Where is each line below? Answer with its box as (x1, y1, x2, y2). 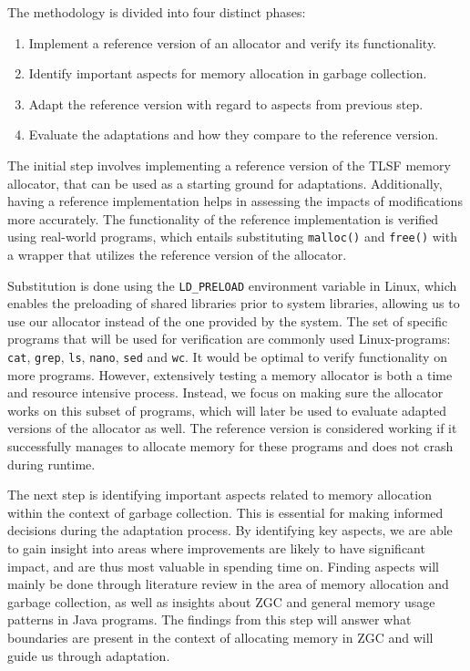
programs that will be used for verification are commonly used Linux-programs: (7, 329, 451, 348)
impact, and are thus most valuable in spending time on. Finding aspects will (7, 556, 439, 575)
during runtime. (7, 454, 96, 473)
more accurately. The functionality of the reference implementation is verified (7, 209, 439, 228)
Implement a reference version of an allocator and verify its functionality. (28, 33, 436, 52)
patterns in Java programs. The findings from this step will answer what (7, 610, 412, 629)
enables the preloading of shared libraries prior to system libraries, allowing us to (7, 294, 460, 313)
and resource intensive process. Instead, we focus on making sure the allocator (7, 383, 444, 402)
